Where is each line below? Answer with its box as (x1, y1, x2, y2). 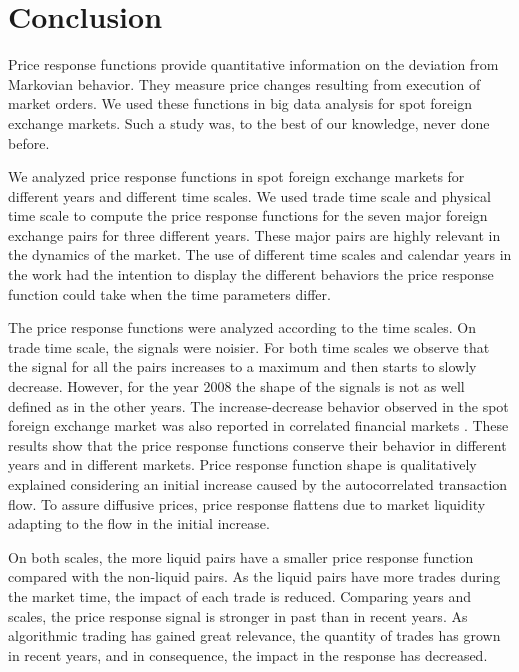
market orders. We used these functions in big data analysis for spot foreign (8, 93, 472, 114)
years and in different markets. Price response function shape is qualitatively (8, 454, 477, 475)
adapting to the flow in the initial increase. (8, 513, 270, 534)
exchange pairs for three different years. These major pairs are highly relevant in (8, 224, 501, 245)
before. (8, 132, 50, 153)
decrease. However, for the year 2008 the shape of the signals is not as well (8, 376, 465, 397)
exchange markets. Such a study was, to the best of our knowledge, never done (8, 112, 490, 133)
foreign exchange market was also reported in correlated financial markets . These (8, 415, 509, 436)
